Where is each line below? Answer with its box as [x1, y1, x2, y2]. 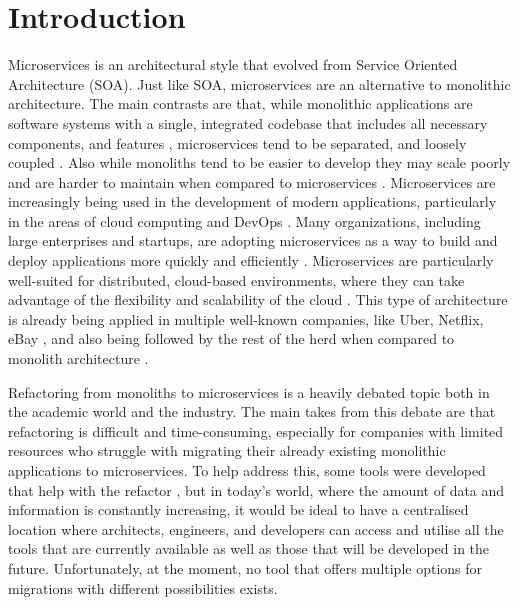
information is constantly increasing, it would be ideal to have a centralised [8, 499, 469, 520]
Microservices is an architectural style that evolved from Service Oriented [8, 54, 458, 75]
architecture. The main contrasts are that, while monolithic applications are [8, 93, 473, 114]
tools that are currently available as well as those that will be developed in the [8, 538, 490, 559]
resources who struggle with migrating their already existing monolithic [8, 440, 446, 461]
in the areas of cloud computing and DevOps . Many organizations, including [8, 210, 481, 231]
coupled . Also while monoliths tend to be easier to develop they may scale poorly [8, 152, 511, 173]
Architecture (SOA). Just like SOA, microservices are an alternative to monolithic [8, 73, 511, 94]
